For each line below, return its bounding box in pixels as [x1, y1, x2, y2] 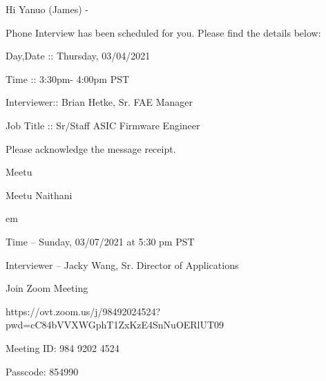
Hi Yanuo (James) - [6, 2, 89, 16]
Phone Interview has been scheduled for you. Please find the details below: [6, 25, 321, 39]
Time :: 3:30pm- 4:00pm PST [6, 71, 130, 86]
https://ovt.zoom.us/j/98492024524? [6, 304, 161, 318]
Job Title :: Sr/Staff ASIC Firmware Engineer [6, 118, 200, 132]
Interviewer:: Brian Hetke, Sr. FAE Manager [6, 95, 193, 109]
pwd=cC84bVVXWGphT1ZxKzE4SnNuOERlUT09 [6, 317, 224, 332]
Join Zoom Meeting [6, 281, 88, 295]
